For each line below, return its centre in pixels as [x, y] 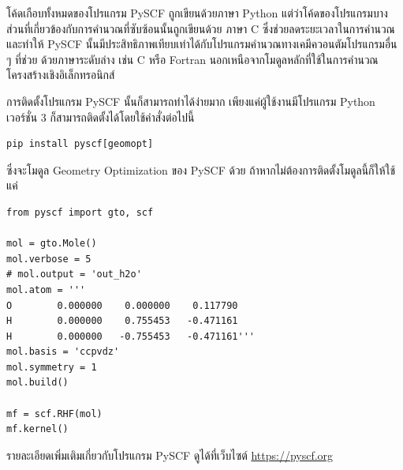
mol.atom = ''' [46, 290]
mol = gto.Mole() [52, 244]
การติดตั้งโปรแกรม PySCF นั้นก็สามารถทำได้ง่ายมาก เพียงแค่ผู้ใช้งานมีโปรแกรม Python [191, 101]
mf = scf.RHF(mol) [54, 414]
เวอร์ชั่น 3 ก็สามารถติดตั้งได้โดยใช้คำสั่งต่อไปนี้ [101, 117]
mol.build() [37, 383]
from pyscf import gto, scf [80, 212]
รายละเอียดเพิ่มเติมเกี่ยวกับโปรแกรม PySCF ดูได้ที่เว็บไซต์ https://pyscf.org [170, 455]
